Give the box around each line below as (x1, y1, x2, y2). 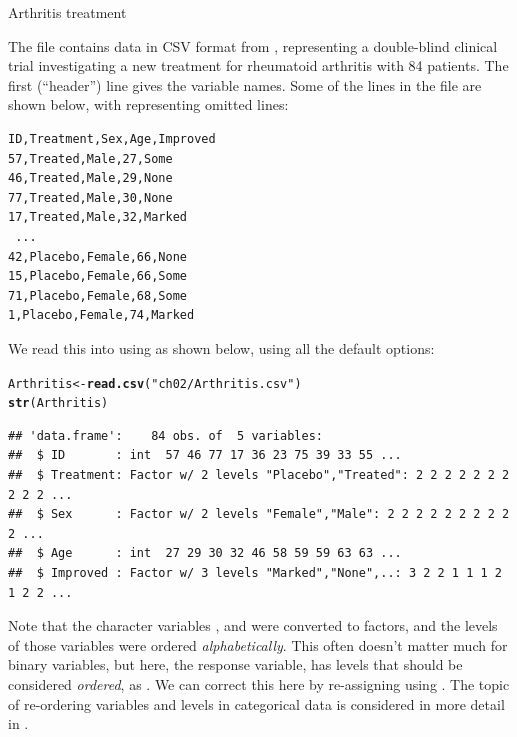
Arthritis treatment (8, 2, 127, 22)
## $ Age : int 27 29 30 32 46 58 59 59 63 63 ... (8, 546, 402, 561)
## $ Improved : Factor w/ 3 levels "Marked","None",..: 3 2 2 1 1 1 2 (8, 565, 502, 580)
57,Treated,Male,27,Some (8, 151, 173, 166)
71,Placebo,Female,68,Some (8, 288, 187, 303)
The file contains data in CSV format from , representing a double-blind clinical (8, 35, 498, 56)
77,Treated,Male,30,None (8, 190, 173, 205)
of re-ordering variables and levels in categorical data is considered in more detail (8, 693, 505, 714)
